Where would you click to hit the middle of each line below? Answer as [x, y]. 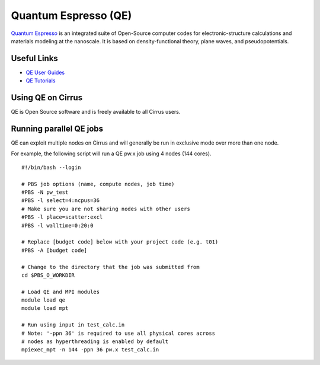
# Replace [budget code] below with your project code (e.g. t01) [120, 242]
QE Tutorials [41, 81]
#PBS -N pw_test [45, 192]
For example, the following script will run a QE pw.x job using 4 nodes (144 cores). [111, 153]
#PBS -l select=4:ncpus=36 [61, 201]
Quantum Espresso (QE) [71, 15]
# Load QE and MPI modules [61, 292]
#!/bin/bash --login [51, 167]
